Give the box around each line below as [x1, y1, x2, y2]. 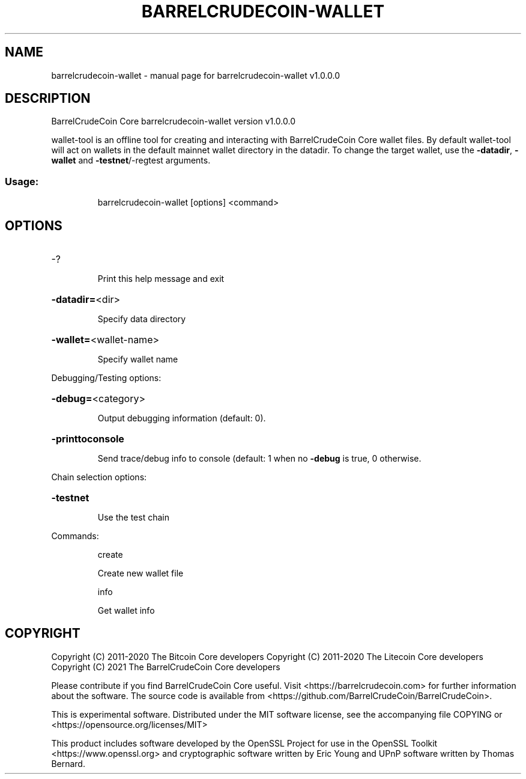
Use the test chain [97, 512, 169, 523]
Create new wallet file [97, 568, 184, 579]
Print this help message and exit [97, 273, 225, 284]
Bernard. [51, 758, 85, 769]
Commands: [51, 531, 99, 542]
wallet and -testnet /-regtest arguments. [51, 155, 211, 166]
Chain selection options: [51, 472, 147, 483]
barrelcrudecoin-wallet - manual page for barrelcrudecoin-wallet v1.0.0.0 [51, 70, 340, 81]
